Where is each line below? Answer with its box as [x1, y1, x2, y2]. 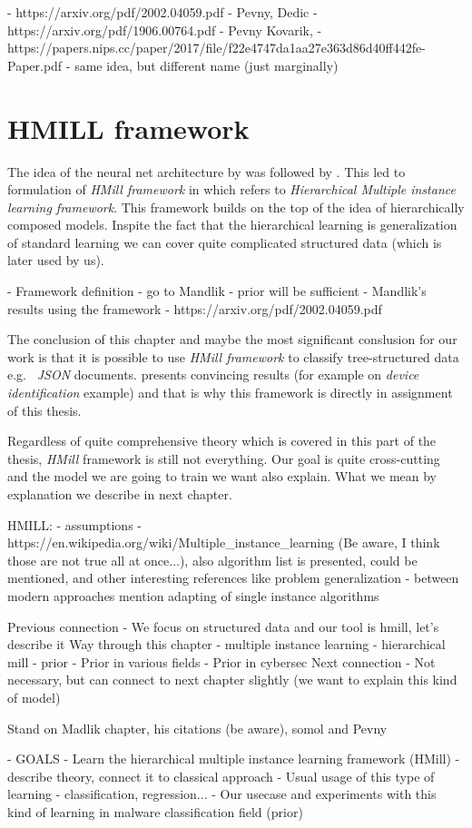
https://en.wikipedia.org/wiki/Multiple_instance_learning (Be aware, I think [7, 533, 440, 552]
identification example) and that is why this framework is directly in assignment [7, 383, 453, 402]
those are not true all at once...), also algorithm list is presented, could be [7, 550, 418, 569]
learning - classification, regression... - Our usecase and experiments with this [7, 784, 437, 803]
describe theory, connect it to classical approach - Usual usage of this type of [7, 766, 435, 785]
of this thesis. [7, 400, 82, 419]
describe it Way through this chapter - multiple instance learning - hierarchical [7, 635, 446, 654]
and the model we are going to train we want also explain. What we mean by [7, 467, 438, 486]
